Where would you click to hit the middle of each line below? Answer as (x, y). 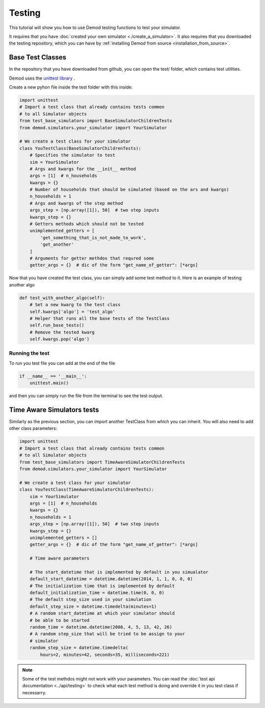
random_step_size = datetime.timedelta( (79, 648)
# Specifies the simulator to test (72, 155)
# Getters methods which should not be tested (87, 224)
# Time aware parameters (60, 558)
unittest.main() (49, 383)
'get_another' (57, 245)
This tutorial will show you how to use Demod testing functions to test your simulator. (95, 28)
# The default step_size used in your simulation (91, 600)
